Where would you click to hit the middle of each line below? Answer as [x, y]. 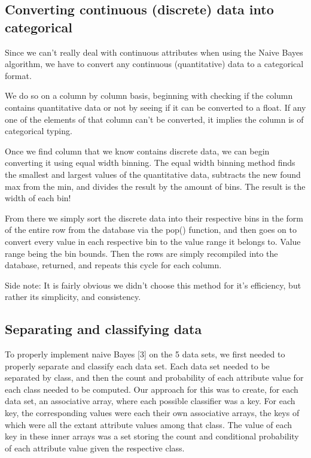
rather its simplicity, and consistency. [73, 297]
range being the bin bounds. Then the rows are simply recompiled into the [141, 253]
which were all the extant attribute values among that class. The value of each [149, 424]
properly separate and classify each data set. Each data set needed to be [137, 366]
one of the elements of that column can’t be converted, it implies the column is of [154, 119]
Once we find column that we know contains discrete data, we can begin [137, 151]
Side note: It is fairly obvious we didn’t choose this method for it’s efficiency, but [153, 285]
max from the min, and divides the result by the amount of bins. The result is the [155, 186]
